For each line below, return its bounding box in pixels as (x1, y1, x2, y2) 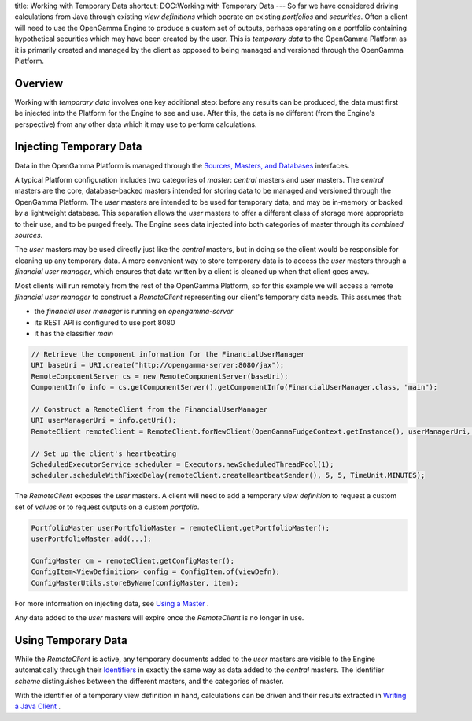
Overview (14, 76, 64, 90)
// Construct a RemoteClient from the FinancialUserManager (31, 405, 268, 413)
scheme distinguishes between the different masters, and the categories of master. (14, 676, 285, 686)
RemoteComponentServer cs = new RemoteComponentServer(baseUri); (31, 372, 289, 381)
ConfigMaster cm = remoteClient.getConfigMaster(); (31, 556, 235, 565)
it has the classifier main (34, 329, 114, 338)
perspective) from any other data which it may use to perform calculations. (14, 119, 257, 129)
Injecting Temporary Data (14, 140, 142, 153)
